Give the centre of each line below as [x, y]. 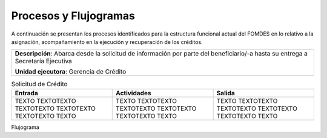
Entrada [27, 93]
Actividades [134, 93]
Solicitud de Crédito [39, 84]
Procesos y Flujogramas [73, 16]
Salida [226, 93]
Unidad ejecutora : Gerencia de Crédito [71, 72]
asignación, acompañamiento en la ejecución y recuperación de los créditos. [107, 42]
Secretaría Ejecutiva [43, 61]
